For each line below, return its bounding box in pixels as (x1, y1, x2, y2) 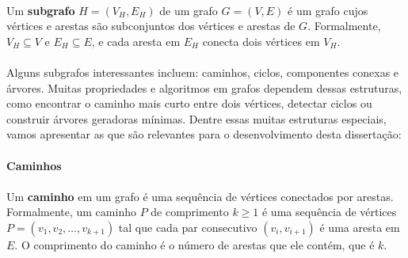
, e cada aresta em (91, 32, 181, 49)
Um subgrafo (6, 2, 75, 18)
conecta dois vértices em (202, 32, 320, 49)
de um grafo (159, 2, 218, 18)
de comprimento (151, 203, 229, 220)
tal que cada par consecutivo (118, 218, 257, 235)
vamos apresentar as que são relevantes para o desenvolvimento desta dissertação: (6, 126, 402, 142)
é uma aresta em (319, 218, 400, 235)
